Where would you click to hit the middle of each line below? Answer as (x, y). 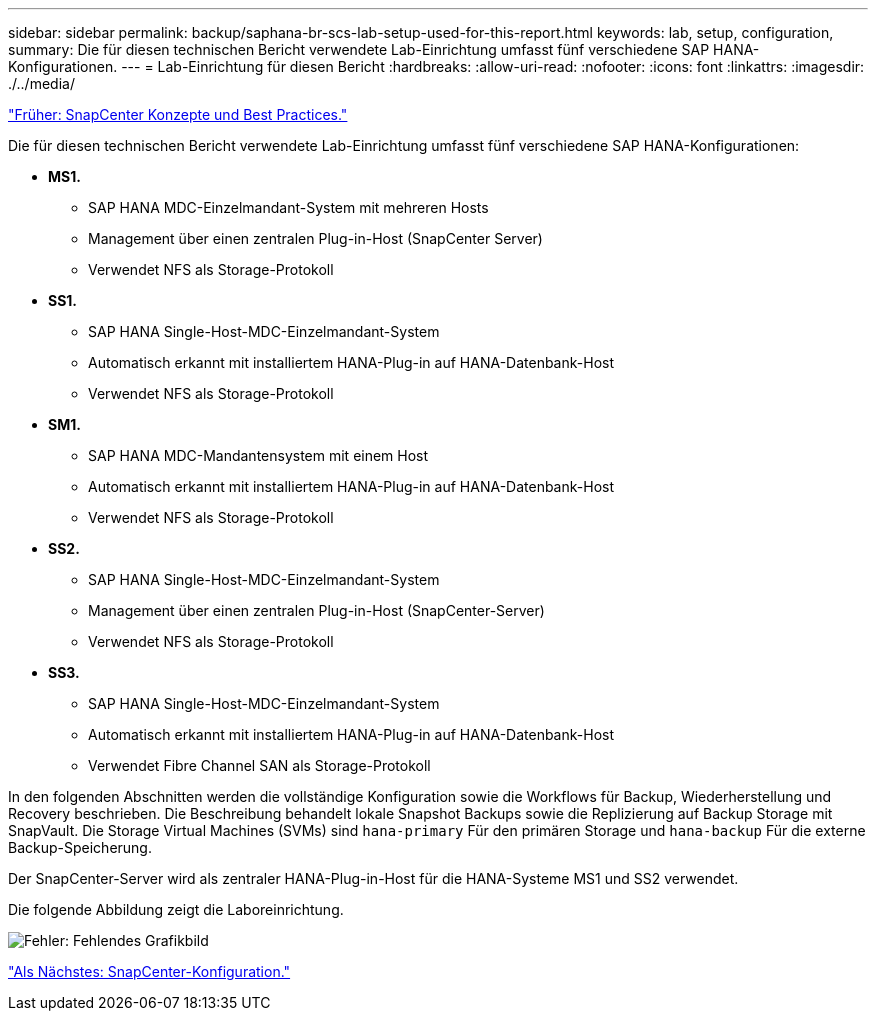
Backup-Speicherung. (80, 847)
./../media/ (41, 83)
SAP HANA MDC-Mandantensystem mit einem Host (258, 455)
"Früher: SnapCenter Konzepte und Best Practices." (178, 114)
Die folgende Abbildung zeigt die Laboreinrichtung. (176, 909)
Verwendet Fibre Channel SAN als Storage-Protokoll (259, 765)
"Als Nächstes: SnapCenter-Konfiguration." (149, 971)
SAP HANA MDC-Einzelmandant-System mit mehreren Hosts (288, 207)
